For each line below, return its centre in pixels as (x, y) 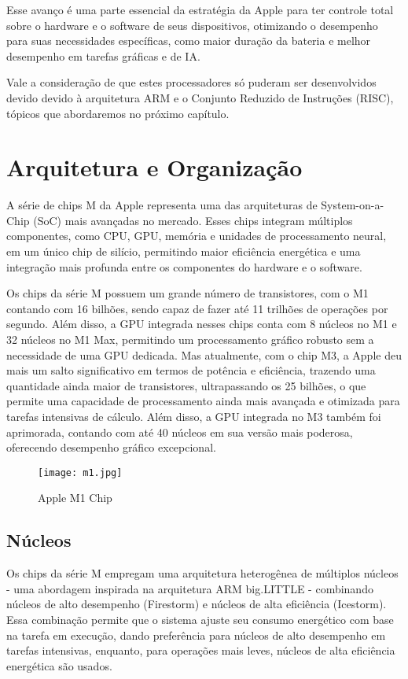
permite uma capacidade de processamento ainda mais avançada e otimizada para (203, 401)
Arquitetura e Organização (154, 167)
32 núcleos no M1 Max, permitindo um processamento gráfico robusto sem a (190, 339)
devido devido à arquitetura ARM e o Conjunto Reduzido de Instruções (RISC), (200, 97)
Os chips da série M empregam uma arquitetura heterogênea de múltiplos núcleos (202, 573)
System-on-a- (353, 205)
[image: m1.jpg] (80, 472)
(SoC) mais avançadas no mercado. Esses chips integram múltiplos (193, 220)
